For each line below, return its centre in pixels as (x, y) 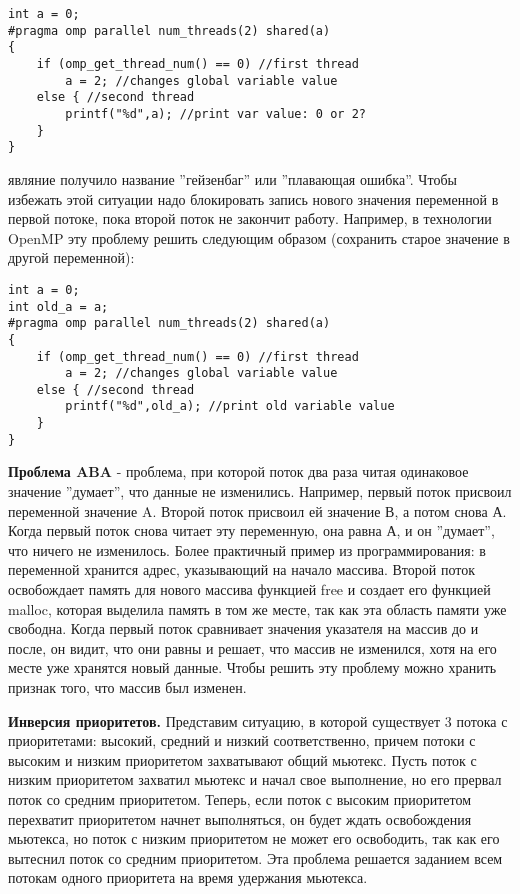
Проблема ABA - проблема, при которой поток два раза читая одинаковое (238, 471)
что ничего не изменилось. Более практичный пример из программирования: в (247, 549)
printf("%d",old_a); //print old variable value (230, 406)
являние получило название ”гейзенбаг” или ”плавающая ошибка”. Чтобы (232, 178)
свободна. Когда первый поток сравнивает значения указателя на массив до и (243, 628)
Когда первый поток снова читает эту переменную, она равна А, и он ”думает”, (251, 530)
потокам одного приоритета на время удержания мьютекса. (188, 877)
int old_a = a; (58, 306)
